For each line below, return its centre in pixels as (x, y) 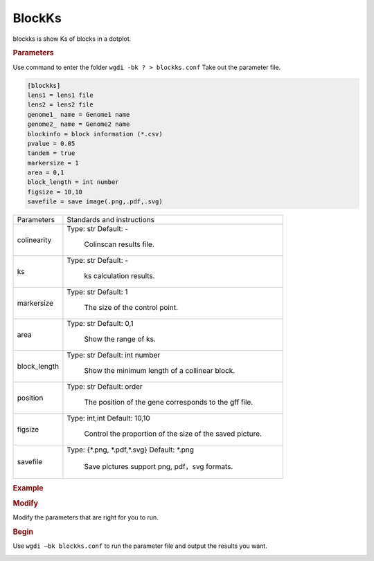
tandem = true (51, 153)
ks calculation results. (119, 276)
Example (28, 488)
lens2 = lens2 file (60, 105)
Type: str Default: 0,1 (100, 324)
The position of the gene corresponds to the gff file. (169, 403)
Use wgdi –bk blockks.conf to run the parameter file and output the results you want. (140, 546)
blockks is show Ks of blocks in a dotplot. (72, 39)
